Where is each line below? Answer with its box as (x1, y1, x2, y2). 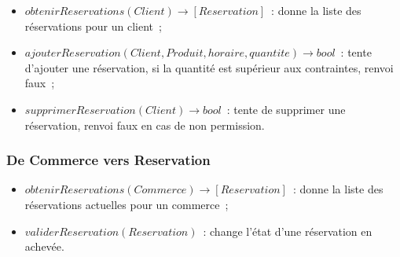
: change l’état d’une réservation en (203, 222, 372, 239)
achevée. (24, 238, 64, 255)
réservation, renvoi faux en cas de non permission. (24, 116, 265, 133)
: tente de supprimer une (226, 101, 346, 117)
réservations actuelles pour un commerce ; (24, 196, 229, 212)
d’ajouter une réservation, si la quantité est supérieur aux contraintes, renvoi (24, 59, 394, 75)
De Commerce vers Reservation (6, 150, 211, 170)
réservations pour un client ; (24, 17, 162, 34)
